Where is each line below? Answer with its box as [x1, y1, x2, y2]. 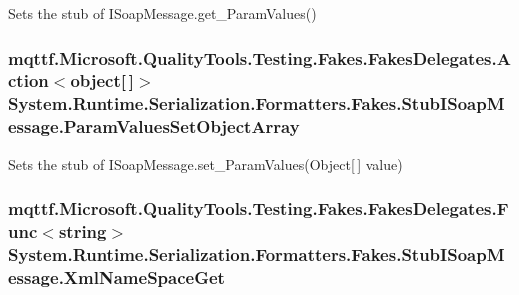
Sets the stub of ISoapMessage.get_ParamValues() [8, 3, 317, 23]
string [58, 219, 107, 244]
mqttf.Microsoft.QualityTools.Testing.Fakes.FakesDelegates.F [8, 196, 509, 221]
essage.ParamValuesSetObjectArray [8, 114, 300, 139]
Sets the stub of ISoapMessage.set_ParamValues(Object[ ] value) [8, 153, 403, 174]
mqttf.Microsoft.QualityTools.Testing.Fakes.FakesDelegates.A [8, 45, 511, 70]
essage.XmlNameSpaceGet [8, 264, 225, 289]
